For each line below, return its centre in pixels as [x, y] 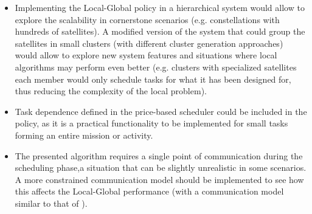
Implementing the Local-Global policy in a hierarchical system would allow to [160, 7]
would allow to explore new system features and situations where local [146, 55]
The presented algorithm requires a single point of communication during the [159, 155]
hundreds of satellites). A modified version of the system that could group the [160, 31]
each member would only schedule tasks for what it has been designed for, [153, 79]
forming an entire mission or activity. [84, 135]
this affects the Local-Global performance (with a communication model [149, 191]
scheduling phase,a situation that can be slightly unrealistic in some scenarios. [161, 167]
